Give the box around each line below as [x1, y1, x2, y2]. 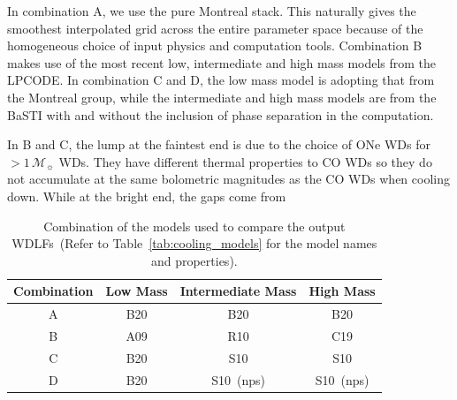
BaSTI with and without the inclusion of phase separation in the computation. [7, 105, 434, 124]
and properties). [150, 251, 238, 269]
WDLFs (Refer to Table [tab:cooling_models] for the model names [11, 234, 377, 253]
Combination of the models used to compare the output [43, 216, 346, 235]
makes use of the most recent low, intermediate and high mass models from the [7, 53, 437, 72]
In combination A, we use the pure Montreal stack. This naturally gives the [7, 2, 416, 19]
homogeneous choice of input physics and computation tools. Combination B [7, 36, 423, 55]
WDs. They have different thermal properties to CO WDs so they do [58, 152, 432, 170]
